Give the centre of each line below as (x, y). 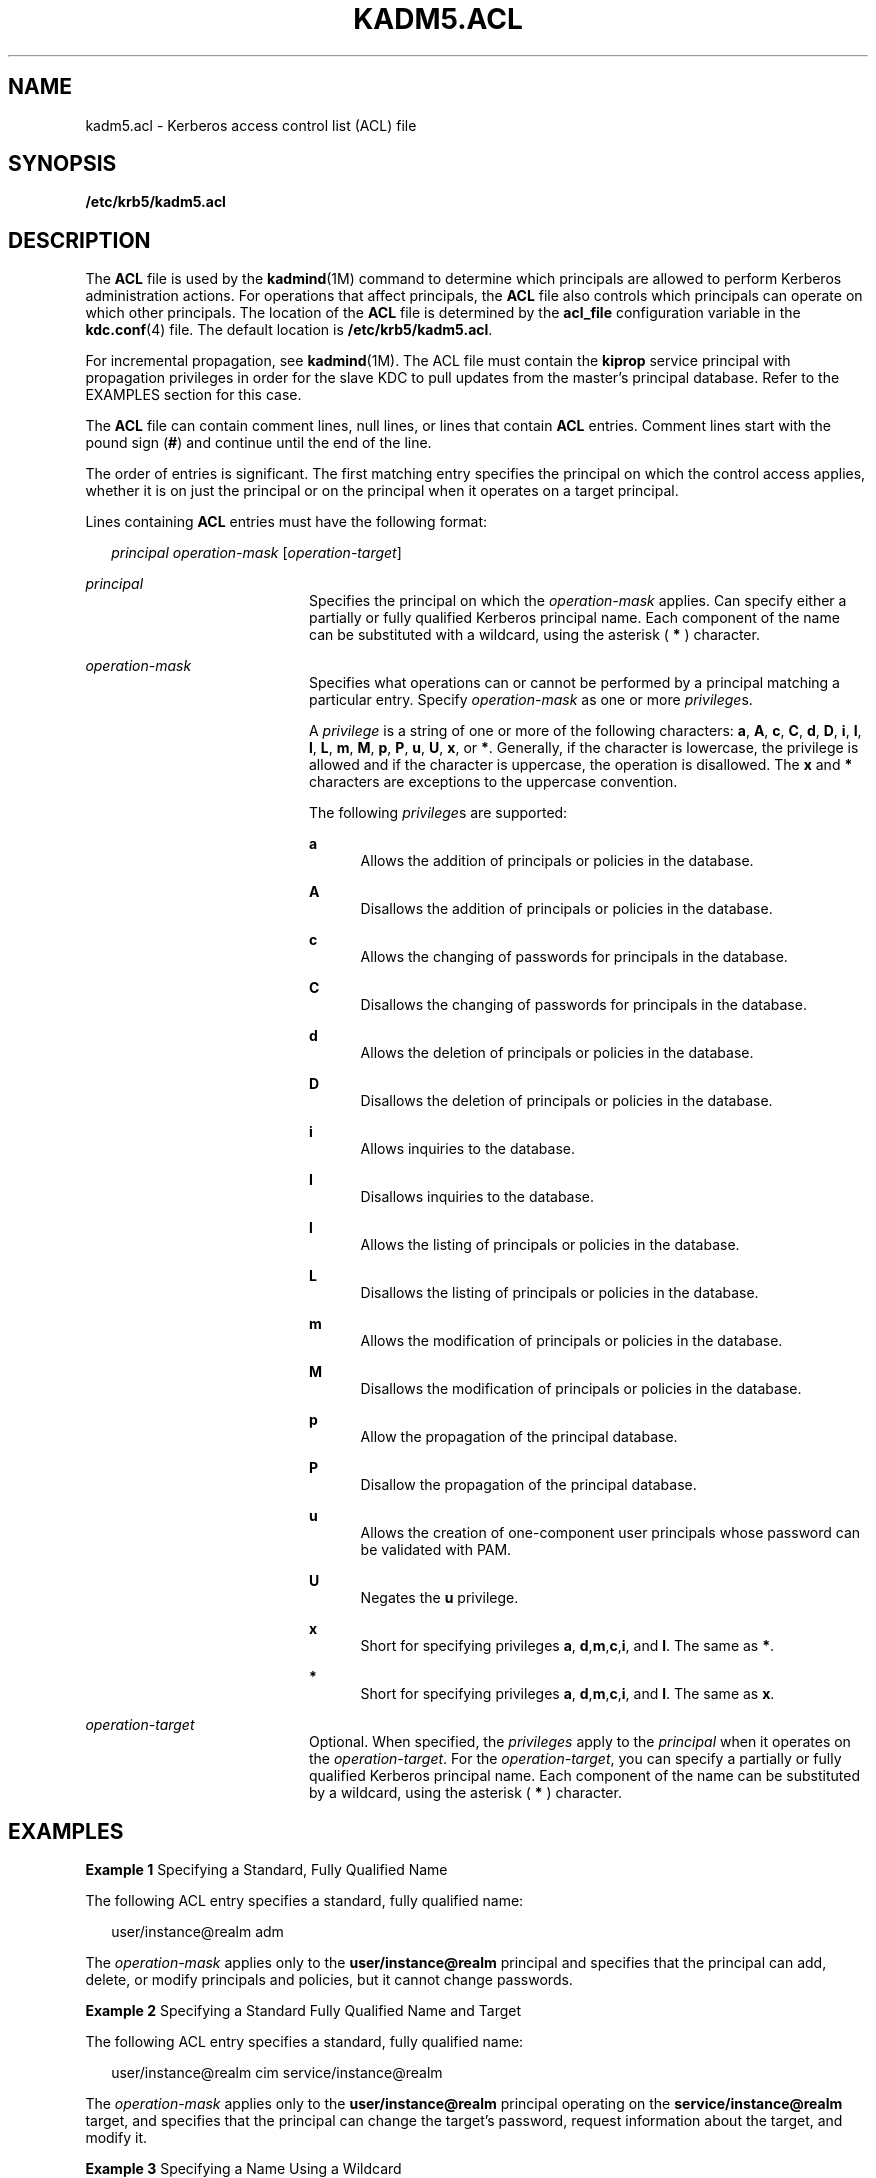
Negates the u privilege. (439, 1598)
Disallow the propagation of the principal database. (528, 1485)
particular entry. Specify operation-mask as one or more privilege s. (531, 700)
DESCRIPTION (79, 240)
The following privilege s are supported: (438, 813)
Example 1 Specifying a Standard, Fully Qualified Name (266, 1870)
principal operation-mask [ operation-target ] (256, 553)
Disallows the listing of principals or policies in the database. (559, 1293)
